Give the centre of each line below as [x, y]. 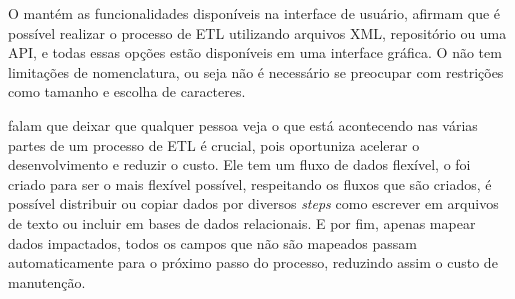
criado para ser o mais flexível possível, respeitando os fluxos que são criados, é [250, 183]
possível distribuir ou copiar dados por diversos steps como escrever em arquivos [253, 203]
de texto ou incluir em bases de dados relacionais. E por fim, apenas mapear [242, 222]
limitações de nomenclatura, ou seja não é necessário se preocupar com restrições [256, 71]
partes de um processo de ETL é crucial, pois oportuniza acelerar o [214, 144]
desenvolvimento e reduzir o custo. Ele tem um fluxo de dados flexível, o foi [239, 164]
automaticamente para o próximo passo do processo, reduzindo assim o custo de [253, 262]
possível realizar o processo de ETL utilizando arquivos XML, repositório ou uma [257, 32]
